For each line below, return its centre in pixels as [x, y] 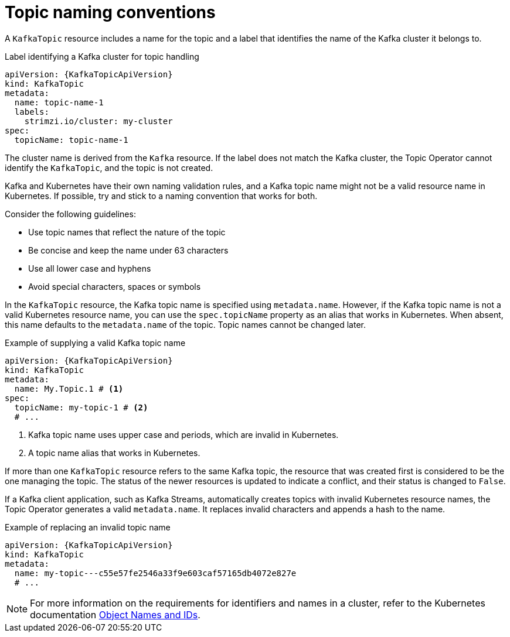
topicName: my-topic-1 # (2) [81, 407]
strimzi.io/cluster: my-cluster [98, 121]
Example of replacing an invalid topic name [88, 527]
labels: [32, 112]
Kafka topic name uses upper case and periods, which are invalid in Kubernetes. [183, 434]
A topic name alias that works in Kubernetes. [114, 453]
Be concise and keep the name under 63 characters [128, 250]
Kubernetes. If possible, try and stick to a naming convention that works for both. [161, 196]
